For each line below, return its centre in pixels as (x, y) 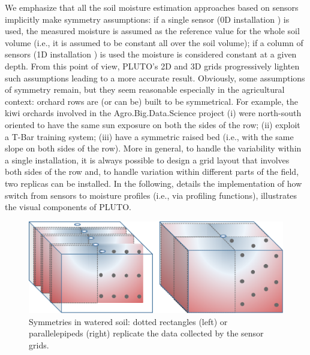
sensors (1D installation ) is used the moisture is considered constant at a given (151, 54)
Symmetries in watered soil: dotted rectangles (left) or (128, 321)
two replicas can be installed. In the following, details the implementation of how (154, 183)
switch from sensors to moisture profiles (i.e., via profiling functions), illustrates (151, 195)
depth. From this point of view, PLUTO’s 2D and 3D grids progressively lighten (152, 66)
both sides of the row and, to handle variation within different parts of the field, (152, 172)
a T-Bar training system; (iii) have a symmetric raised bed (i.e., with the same (149, 136)
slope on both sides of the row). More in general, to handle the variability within (153, 148)
